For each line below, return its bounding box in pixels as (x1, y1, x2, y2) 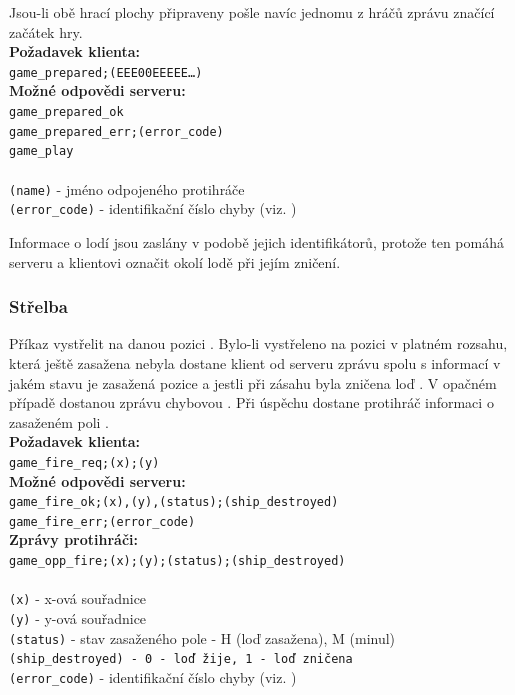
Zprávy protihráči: (9, 529, 139, 550)
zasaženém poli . (9, 411, 110, 432)
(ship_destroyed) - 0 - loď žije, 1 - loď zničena (9, 652, 353, 667)
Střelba (9, 294, 68, 319)
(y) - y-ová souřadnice (9, 607, 147, 628)
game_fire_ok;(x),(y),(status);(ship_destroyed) (9, 495, 339, 510)
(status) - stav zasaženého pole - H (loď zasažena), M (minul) (9, 627, 396, 648)
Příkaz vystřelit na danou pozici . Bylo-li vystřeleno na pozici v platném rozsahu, (9, 333, 508, 354)
